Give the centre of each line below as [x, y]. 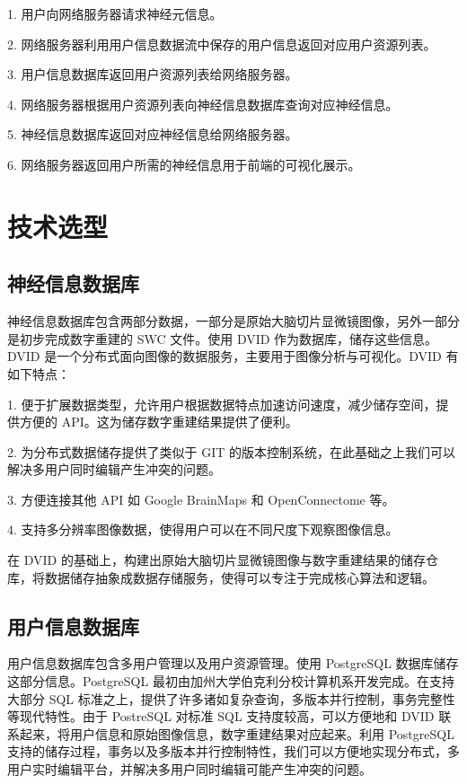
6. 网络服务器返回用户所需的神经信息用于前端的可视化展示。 [184, 164]
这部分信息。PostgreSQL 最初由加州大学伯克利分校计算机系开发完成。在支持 [231, 681]
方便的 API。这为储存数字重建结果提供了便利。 [159, 422]
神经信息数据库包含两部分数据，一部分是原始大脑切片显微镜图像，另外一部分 [233, 321]
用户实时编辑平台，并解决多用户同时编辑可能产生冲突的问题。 [189, 769]
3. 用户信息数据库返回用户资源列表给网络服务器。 [153, 74]
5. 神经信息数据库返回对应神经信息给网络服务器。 [153, 134]
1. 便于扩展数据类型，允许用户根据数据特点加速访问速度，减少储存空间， [222, 404]
